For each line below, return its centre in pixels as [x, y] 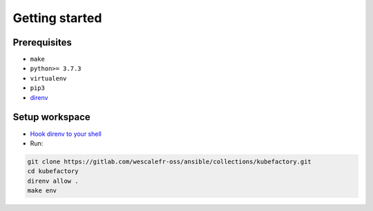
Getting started [57, 18]
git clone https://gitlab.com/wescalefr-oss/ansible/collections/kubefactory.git [170, 161]
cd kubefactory [53, 171]
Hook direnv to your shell [66, 134]
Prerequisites [42, 42]
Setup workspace [52, 117]
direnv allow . [53, 181]
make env [42, 191]
